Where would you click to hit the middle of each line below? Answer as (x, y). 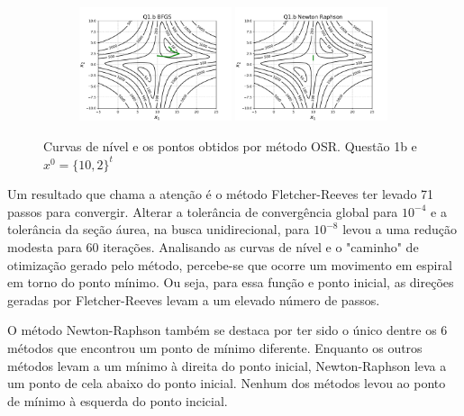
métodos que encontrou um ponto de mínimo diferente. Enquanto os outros (215, 347)
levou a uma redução (400, 229)
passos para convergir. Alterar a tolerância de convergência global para (203, 211)
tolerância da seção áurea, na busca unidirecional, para (159, 229)
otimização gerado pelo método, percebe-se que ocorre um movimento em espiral (230, 264)
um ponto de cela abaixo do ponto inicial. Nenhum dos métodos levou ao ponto (227, 383)
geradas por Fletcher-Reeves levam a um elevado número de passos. (194, 299)
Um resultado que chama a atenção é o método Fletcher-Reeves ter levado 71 (221, 194)
